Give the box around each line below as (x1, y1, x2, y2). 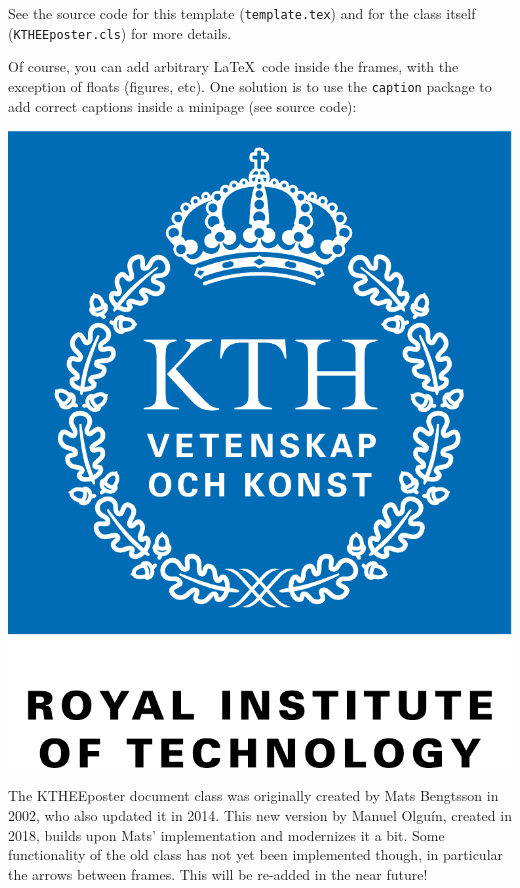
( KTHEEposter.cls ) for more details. (8, 22, 232, 43)
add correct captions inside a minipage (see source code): (8, 95, 357, 116)
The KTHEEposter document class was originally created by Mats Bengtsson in (8, 785, 499, 806)
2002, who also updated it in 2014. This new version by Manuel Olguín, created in (8, 805, 512, 826)
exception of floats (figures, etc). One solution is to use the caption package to (8, 75, 492, 96)
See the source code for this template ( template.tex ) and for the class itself (8, 3, 476, 23)
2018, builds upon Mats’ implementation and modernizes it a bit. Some (8, 824, 445, 845)
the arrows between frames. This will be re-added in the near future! (8, 863, 428, 884)
